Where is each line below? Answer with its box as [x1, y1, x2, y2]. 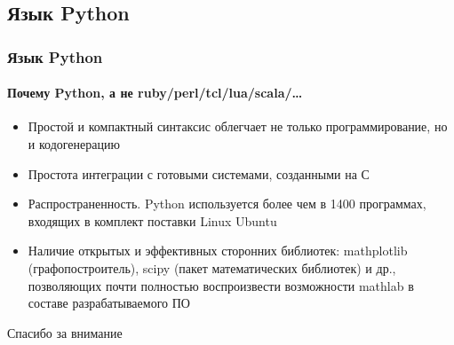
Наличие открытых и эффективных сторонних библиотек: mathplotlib [28, 241, 408, 260]
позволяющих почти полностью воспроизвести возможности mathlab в [28, 276, 414, 294]
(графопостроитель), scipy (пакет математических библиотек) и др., [28, 258, 396, 277]
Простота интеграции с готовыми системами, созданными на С [28, 164, 370, 183]
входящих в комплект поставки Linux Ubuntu [28, 211, 277, 230]
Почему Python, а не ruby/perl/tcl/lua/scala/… [7, 83, 303, 102]
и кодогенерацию [28, 135, 120, 153]
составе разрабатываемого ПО [28, 294, 190, 312]
